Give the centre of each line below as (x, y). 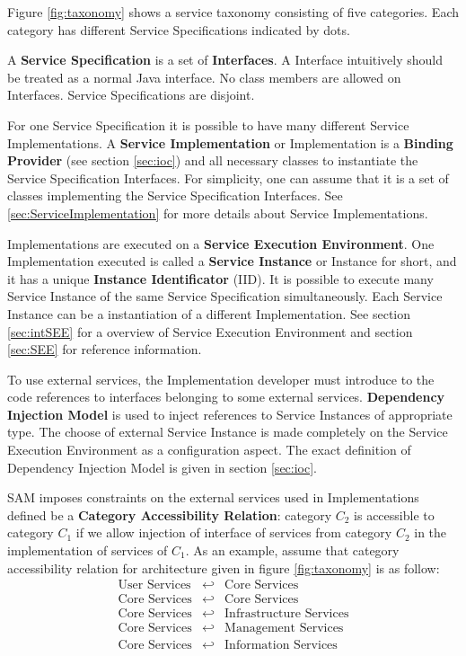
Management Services (284, 629)
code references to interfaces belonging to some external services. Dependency (226, 397)
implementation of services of (88, 550)
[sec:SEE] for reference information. (105, 349)
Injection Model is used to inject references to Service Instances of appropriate (230, 414)
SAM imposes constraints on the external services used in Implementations (213, 497)
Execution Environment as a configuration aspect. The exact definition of (209, 450)
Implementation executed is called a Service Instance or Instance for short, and (232, 261)
